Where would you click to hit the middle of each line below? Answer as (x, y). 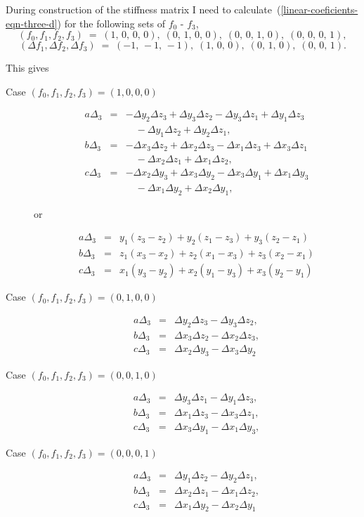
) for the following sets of (111, 23)
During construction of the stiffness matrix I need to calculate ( (143, 9)
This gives (27, 68)
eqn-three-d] (32, 23)
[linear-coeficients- (319, 9)
